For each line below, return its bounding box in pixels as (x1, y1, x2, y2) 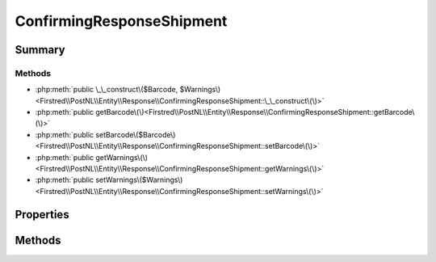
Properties (15, 207, 69, 222)
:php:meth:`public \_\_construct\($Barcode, (35, 85, 178, 95)
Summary (15, 43, 65, 57)
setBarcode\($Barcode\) (95, 129, 176, 139)
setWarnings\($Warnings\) (95, 175, 183, 185)
